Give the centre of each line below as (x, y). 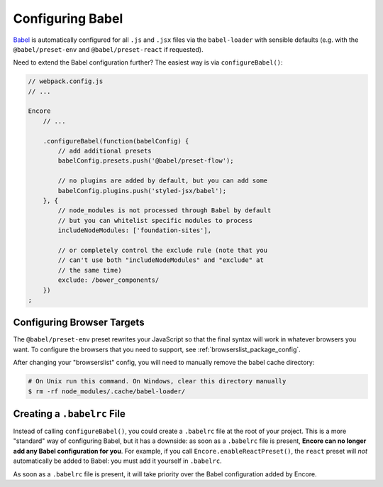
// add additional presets (105, 151)
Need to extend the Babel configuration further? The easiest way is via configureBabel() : (148, 62)
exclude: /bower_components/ (109, 280)
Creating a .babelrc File (69, 414)
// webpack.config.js (66, 81)
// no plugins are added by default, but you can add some (163, 181)
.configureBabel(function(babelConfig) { (116, 141)
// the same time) (90, 270)
